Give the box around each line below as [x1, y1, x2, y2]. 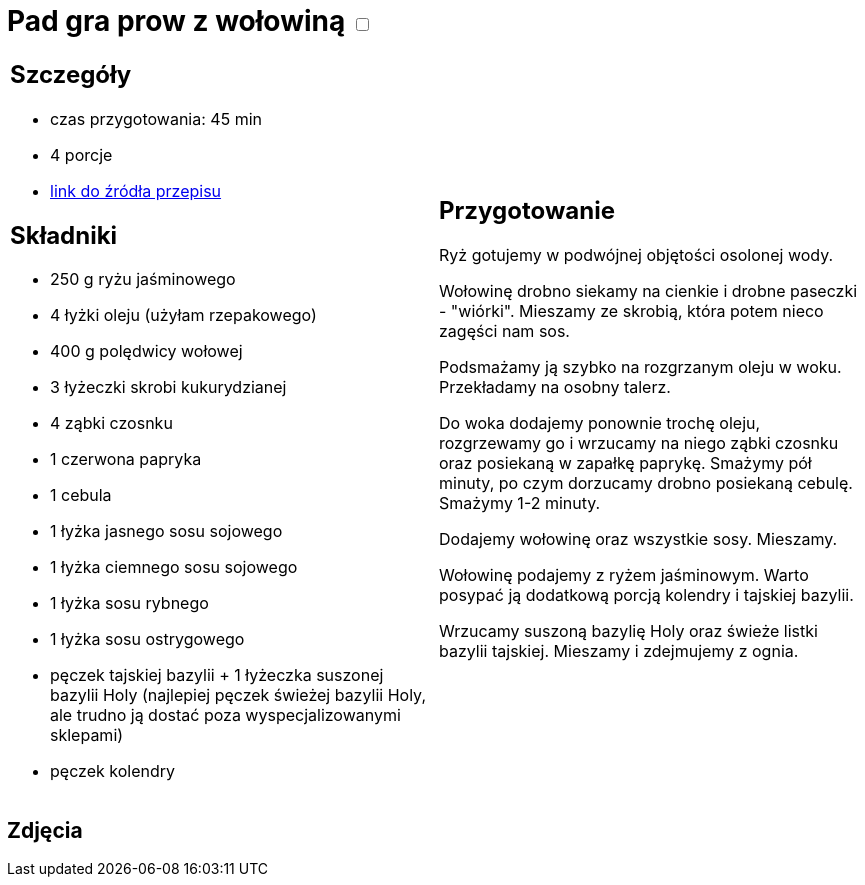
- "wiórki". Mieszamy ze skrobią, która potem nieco [439, 301, 824, 322]
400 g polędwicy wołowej [50, 341, 243, 362]
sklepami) [50, 725, 124, 746]
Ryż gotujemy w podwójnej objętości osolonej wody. [439, 245, 834, 266]
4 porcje [50, 144, 113, 165]
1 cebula [50, 485, 112, 506]
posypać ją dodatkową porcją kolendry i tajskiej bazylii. [439, 585, 854, 606]
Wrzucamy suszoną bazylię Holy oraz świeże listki [439, 621, 818, 642]
